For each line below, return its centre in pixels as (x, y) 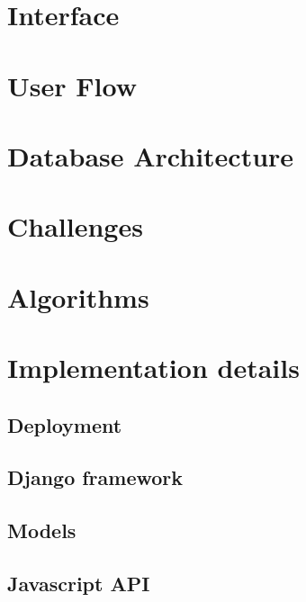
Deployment (65, 424)
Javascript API (79, 583)
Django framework (95, 477)
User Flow (72, 85)
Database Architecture (151, 155)
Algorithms (78, 297)
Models (42, 530)
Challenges (75, 226)
